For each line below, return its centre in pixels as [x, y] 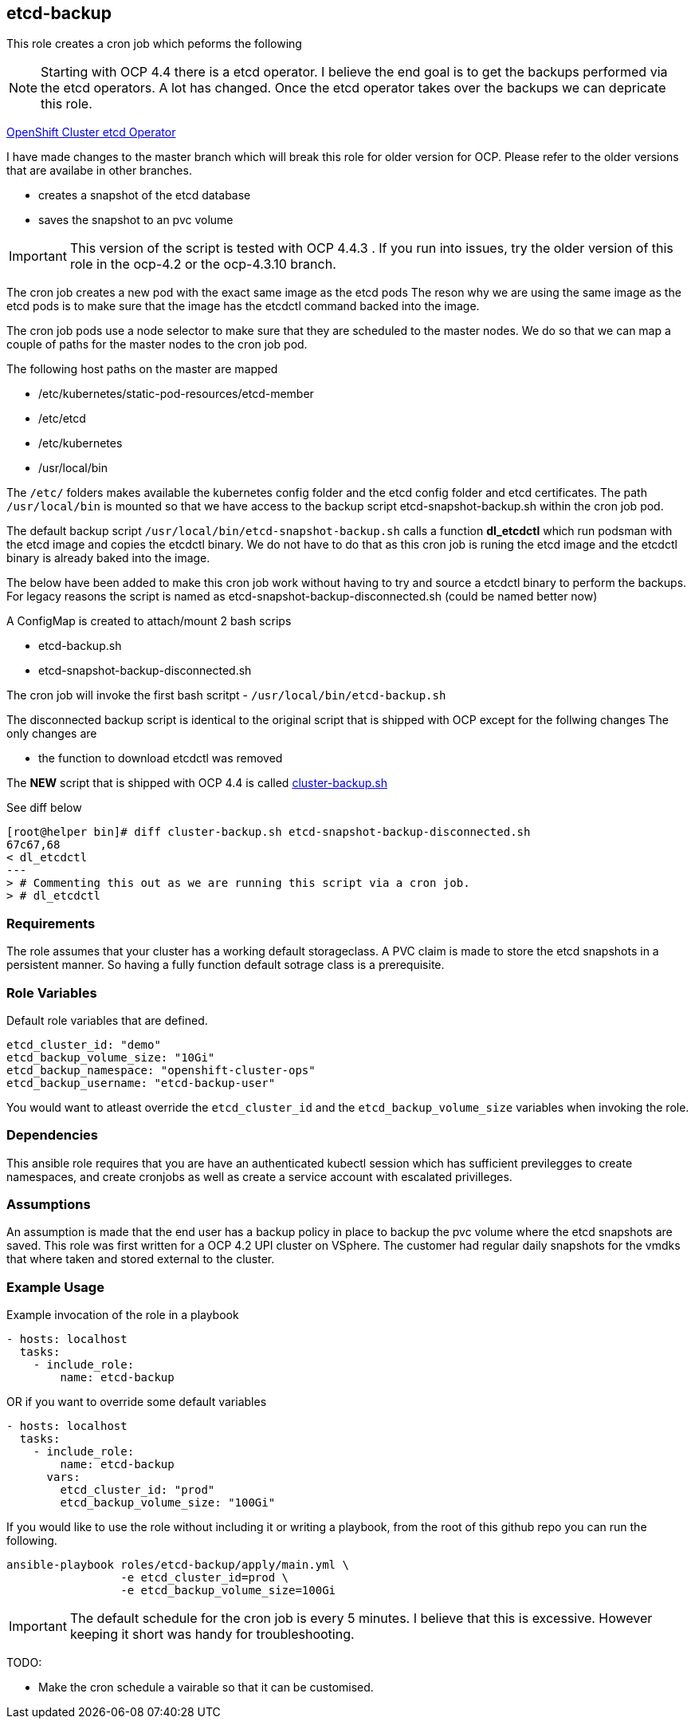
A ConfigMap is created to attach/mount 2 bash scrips [149, 621]
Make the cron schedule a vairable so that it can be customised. [206, 1688]
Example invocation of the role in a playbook [123, 1315]
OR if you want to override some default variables [137, 1402]
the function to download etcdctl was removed [161, 758]
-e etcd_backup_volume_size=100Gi [228, 1591]
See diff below [44, 808]
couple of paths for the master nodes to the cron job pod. [157, 345]
